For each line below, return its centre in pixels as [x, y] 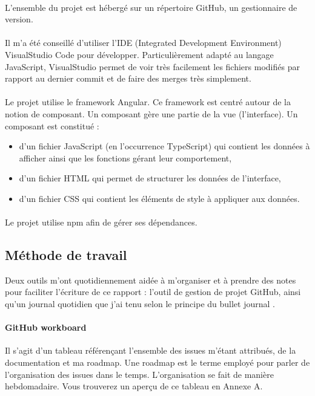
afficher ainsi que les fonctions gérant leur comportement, [125, 157]
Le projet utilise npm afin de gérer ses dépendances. [101, 222]
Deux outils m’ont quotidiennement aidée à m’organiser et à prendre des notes [151, 280]
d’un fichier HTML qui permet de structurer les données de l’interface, [150, 178]
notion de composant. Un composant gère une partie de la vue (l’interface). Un [151, 113]
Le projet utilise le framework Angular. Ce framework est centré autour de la [148, 102]
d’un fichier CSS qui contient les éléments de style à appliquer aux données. [159, 198]
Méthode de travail [66, 255]
